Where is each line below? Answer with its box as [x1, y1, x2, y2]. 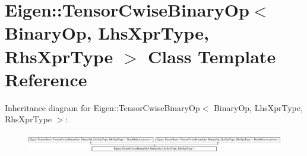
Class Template [148, 44, 276, 68]
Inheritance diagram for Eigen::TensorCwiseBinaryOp [5, 101, 200, 113]
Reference [5, 67, 87, 91]
